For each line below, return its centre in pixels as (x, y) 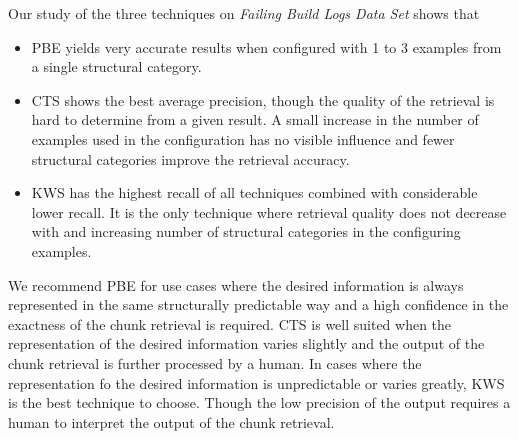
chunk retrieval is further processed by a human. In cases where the (215, 362)
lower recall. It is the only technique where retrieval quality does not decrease (269, 211)
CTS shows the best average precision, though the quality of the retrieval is (263, 99)
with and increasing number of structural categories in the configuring (246, 231)
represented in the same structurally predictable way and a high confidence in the (258, 304)
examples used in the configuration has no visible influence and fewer (243, 138)
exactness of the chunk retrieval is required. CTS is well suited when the (230, 323)
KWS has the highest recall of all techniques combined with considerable (254, 192)
